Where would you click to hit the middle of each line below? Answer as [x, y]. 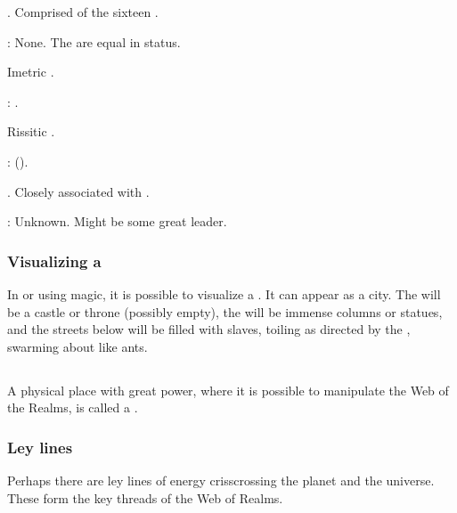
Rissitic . [31, 131]
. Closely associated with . [78, 191]
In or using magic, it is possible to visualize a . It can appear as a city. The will [224, 293]
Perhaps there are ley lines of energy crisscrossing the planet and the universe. [221, 480]
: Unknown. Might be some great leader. [117, 221]
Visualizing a [54, 261]
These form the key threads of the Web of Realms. [145, 497]
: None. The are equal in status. [94, 41]
